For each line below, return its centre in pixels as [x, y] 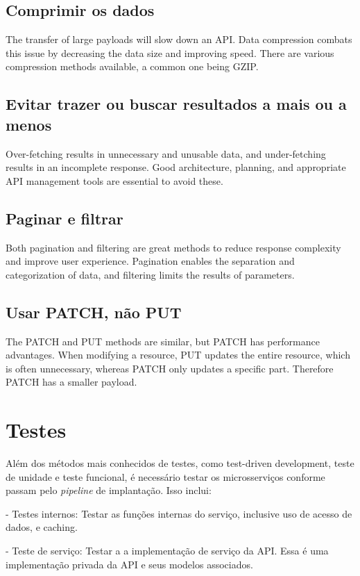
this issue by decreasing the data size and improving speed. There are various [170, 52]
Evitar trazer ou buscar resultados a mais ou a [176, 104]
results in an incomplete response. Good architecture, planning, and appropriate [176, 167]
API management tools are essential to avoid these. [114, 180]
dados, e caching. [42, 527]
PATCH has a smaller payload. [71, 382]
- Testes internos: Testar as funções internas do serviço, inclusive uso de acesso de [179, 513]
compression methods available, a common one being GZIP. [132, 66]
